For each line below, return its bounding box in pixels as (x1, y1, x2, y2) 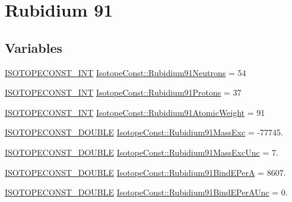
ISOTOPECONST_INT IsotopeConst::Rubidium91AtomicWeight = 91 (5, 106, 265, 118)
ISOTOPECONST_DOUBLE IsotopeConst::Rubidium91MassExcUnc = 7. (5, 146, 278, 158)
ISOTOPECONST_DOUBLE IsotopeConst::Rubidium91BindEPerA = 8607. (5, 166, 286, 178)
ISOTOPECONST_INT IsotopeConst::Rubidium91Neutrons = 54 (5, 66, 246, 78)
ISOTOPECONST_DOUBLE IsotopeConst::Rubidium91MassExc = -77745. (5, 126, 283, 138)
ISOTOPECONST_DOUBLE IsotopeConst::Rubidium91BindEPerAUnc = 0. (5, 186, 288, 198)
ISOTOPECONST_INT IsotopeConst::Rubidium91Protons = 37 (5, 86, 242, 99)
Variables (5, 38, 63, 56)
